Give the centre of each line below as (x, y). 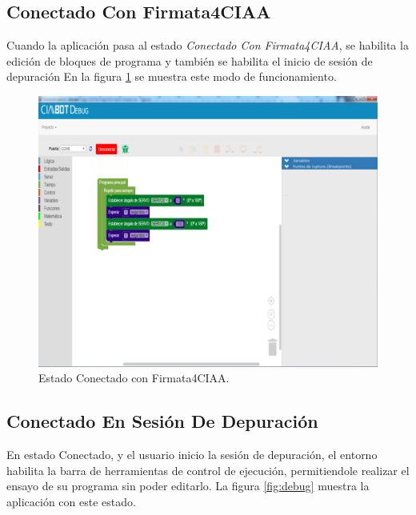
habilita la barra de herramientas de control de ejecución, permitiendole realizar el (208, 470)
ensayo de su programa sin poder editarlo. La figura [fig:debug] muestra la (188, 486)
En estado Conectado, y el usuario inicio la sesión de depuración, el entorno (192, 455)
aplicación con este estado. (71, 501)
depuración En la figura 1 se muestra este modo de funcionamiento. (172, 76)
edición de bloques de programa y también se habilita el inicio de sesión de (190, 60)
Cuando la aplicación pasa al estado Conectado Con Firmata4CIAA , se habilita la (208, 45)
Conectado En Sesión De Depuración (162, 421)
